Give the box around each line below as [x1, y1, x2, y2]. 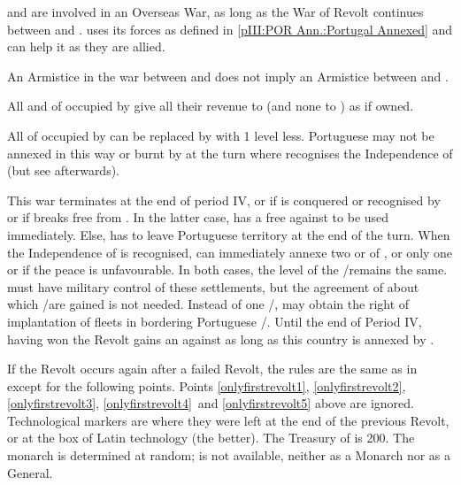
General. [7, 463, 53, 481]
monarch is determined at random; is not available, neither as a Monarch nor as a [7, 446, 451, 465]
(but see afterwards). [7, 161, 120, 180]
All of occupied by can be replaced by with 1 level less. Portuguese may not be [7, 126, 434, 144]
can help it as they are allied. [7, 37, 165, 56]
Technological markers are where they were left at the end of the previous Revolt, [7, 411, 449, 429]
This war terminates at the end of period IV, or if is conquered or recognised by [7, 190, 441, 209]
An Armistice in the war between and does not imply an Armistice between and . [7, 66, 449, 85]
